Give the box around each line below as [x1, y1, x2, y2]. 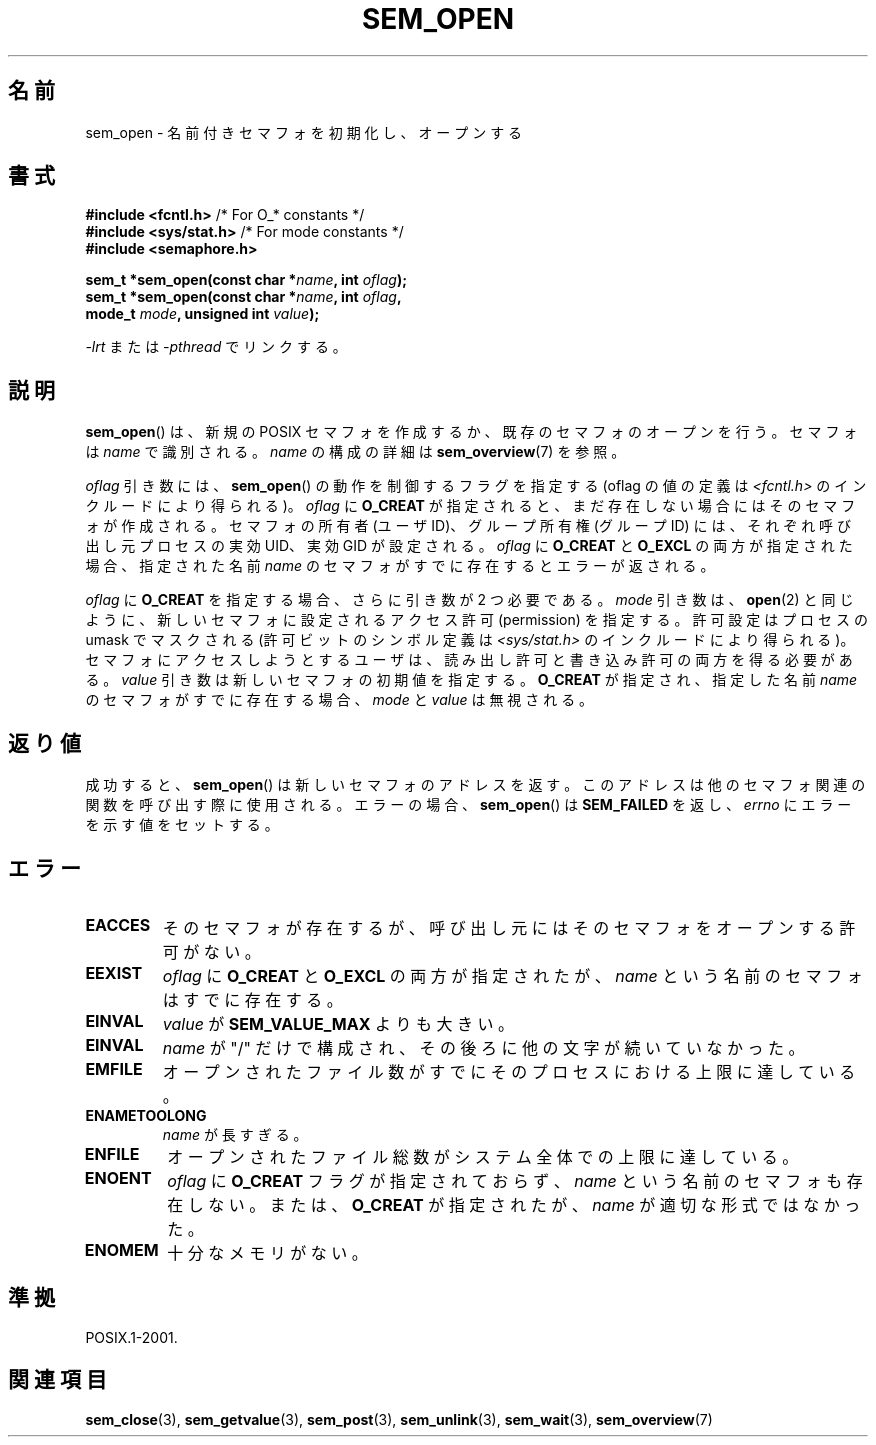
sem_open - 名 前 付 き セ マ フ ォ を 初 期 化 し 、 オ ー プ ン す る [85, 123, 523, 141]
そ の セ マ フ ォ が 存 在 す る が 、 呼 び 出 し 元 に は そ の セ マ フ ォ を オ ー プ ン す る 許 [162, 917, 856, 938]
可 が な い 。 [162, 941, 261, 962]
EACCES [85, 914, 151, 935]
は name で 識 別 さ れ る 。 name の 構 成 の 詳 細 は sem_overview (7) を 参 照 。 [85, 443, 626, 461]
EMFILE [85, 1058, 143, 1079]
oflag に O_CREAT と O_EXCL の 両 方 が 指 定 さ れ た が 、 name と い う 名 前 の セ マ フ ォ [162, 965, 863, 986]
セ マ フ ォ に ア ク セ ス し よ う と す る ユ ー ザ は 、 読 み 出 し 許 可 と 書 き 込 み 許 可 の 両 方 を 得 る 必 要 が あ [85, 651, 853, 669]
